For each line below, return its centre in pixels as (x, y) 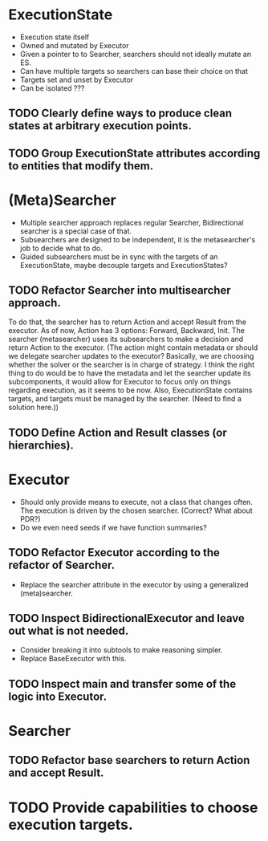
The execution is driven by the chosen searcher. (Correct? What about (136, 510)
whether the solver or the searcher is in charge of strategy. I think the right (132, 365)
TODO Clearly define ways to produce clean (120, 114)
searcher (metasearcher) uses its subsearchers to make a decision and (126, 339)
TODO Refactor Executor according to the (114, 553)
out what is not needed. (69, 631)
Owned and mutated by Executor (75, 45)
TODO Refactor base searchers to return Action (129, 760)
